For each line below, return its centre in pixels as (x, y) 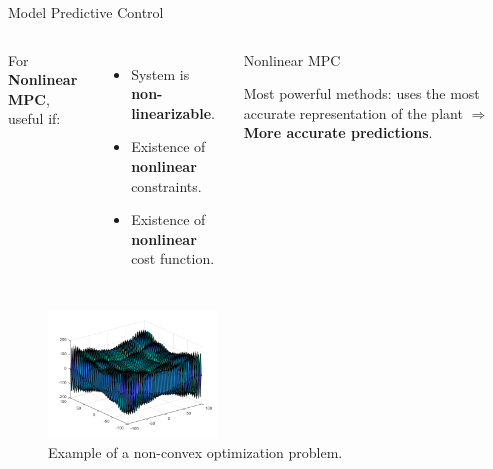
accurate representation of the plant (353, 112)
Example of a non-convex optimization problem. (195, 451)
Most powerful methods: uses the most (361, 93)
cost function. (173, 258)
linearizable (171, 112)
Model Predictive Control (86, 12)
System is (160, 73)
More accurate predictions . (338, 132)
